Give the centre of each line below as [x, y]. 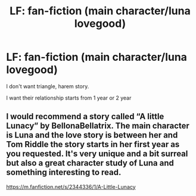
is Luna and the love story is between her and [92, 135]
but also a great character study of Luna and [90, 163]
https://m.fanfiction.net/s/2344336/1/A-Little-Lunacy [71, 186]
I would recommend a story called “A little [85, 116]
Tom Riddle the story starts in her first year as [93, 144]
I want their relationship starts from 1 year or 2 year [69, 98]
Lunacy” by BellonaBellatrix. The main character [98, 126]
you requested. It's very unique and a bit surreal [97, 154]
